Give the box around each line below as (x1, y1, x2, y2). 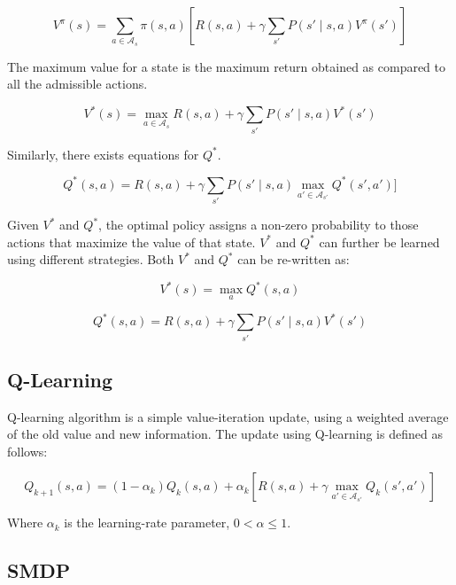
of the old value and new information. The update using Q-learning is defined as (7, 425, 443, 443)
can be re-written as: (237, 250, 350, 269)
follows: (7, 441, 48, 460)
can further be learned (319, 232, 440, 251)
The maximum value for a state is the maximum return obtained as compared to (7, 57, 446, 75)
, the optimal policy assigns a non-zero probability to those (98, 215, 419, 234)
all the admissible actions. (7, 74, 148, 93)
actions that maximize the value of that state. (7, 232, 256, 251)
